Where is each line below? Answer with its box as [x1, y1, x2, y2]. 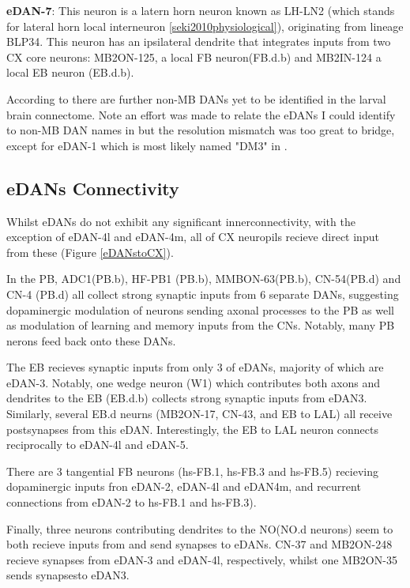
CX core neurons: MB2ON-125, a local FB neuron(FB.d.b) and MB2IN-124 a [6, 48, 382, 65]
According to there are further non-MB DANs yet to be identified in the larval [6, 90, 386, 107]
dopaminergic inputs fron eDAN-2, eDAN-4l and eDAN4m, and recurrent [6, 478, 361, 495]
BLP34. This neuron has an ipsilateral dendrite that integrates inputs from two [6, 33, 391, 50]
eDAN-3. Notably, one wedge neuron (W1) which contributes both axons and [6, 374, 380, 390]
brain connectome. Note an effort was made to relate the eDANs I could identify [6, 106, 396, 122]
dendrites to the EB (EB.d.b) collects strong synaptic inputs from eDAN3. [6, 390, 367, 406]
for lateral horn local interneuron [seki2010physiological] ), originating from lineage [6, 17, 404, 34]
